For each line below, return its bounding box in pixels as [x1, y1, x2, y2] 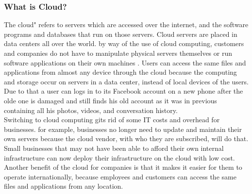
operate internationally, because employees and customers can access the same [4, 171, 236, 181]
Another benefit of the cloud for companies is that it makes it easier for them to [4, 162, 242, 172]
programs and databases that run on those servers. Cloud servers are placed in [4, 29, 237, 39]
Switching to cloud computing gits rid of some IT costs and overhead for [4, 114, 220, 125]
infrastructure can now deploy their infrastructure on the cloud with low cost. [4, 152, 235, 162]
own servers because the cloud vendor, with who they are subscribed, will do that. [4, 133, 249, 144]
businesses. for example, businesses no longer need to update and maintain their [4, 124, 242, 134]
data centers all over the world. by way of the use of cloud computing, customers [4, 38, 244, 48]
